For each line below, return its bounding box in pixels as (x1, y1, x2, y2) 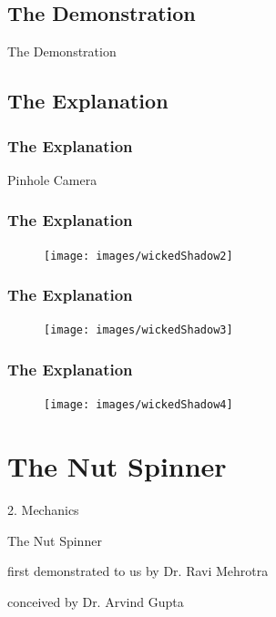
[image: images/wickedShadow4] (44, 398, 233, 412)
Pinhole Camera (7, 170, 97, 189)
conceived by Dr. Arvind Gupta (7, 591, 184, 611)
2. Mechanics (7, 500, 79, 519)
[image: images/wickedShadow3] (44, 324, 233, 337)
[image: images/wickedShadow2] (44, 249, 233, 262)
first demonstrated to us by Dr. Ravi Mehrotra (7, 561, 269, 581)
